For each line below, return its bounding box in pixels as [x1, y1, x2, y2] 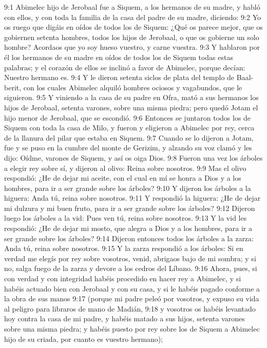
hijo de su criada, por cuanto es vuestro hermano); [4, 333, 163, 344]
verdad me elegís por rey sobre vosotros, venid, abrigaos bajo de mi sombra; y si [4, 253, 256, 263]
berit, [4, 82, 22, 92]
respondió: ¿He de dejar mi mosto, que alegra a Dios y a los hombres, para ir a [4, 223, 252, 234]
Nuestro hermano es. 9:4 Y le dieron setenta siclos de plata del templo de [4, 72, 235, 83]
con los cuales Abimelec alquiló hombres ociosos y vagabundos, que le [23, 82, 242, 92]
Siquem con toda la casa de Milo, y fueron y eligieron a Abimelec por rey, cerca [4, 122, 255, 133]
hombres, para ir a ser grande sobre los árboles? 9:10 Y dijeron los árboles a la [4, 182, 251, 193]
